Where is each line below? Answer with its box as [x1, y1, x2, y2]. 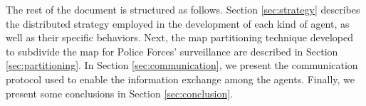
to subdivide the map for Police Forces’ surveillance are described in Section [6, 43, 338, 58]
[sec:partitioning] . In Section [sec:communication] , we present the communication [6, 58, 358, 73]
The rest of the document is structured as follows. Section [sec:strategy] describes [6, 2, 360, 16]
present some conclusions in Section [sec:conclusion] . [6, 85, 234, 100]
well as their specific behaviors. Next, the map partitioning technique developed [6, 30, 354, 45]
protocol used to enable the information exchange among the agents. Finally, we [6, 71, 355, 86]
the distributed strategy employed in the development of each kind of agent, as [6, 16, 350, 31]
